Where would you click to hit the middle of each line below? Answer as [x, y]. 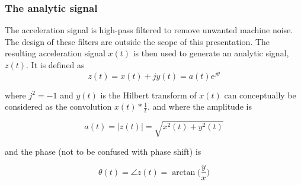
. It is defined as [55, 65]
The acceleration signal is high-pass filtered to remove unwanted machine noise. [149, 30]
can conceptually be [260, 95]
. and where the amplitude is [200, 106]
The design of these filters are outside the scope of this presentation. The [137, 41]
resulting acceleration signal [55, 53]
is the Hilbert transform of [148, 95]
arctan [184, 172]
